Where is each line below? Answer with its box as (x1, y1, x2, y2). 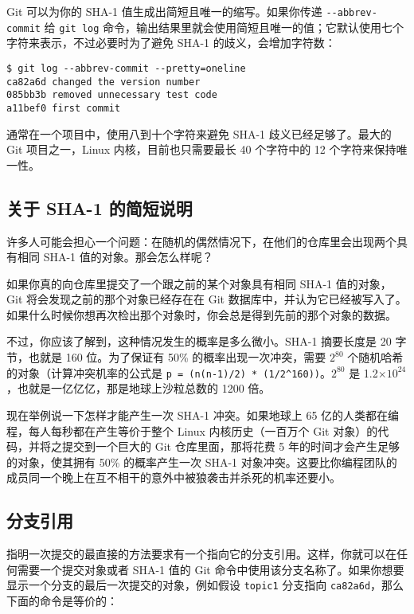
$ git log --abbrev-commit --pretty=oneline (6, 62, 246, 74)
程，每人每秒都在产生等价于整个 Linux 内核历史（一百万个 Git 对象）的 (6, 422, 378, 439)
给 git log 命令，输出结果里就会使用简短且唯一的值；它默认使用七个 (44, 18, 404, 35)
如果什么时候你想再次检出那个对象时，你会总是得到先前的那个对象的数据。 (6, 306, 396, 323)
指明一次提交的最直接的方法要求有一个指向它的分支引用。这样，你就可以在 (6, 546, 396, 562)
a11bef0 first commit (6, 102, 121, 114)
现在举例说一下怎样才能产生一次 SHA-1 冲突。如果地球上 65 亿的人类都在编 (6, 406, 400, 423)
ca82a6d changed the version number (6, 76, 201, 88)
